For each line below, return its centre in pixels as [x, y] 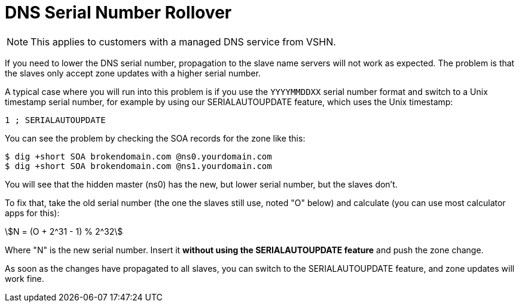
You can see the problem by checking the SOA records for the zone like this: [155, 138]
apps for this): [32, 213]
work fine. [25, 278]
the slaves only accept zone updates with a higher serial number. [133, 73]
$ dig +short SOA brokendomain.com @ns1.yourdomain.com [138, 166]
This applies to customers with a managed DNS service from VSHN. [183, 42]
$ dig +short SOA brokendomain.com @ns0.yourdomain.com [138, 156]
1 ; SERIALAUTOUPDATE [55, 120]
